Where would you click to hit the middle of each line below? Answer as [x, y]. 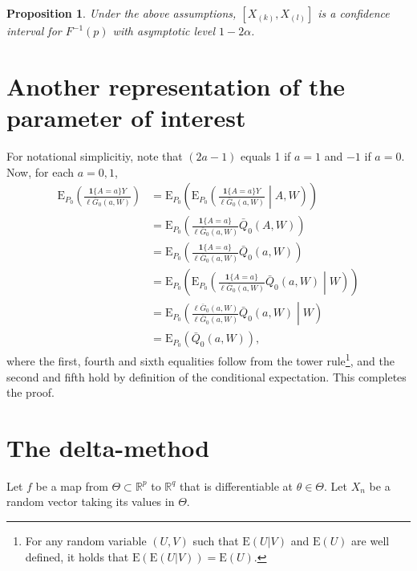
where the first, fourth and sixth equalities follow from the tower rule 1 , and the [200, 359]
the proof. [30, 392]
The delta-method [108, 447]
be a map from [72, 485]
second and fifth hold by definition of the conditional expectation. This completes [206, 376]
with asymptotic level [164, 31]
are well [370, 541]
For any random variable [86, 541]
